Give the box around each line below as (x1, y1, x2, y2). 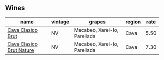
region (125, 18, 141, 25)
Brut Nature (7, 46, 34, 53)
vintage (51, 18, 70, 25)
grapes (89, 18, 106, 25)
